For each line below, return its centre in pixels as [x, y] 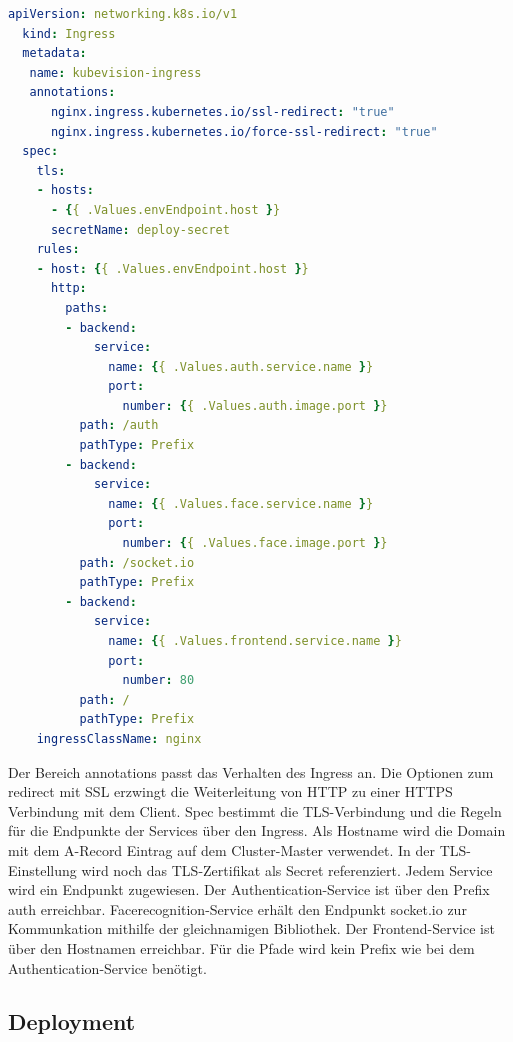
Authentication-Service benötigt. [107, 967]
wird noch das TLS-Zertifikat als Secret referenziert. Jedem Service [287, 869]
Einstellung [42, 869]
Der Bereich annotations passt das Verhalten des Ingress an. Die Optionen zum [251, 771]
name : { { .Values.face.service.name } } [241, 503]
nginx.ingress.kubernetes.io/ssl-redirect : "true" [222, 111]
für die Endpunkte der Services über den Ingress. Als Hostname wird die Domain [257, 830]
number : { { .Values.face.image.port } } [255, 543]
